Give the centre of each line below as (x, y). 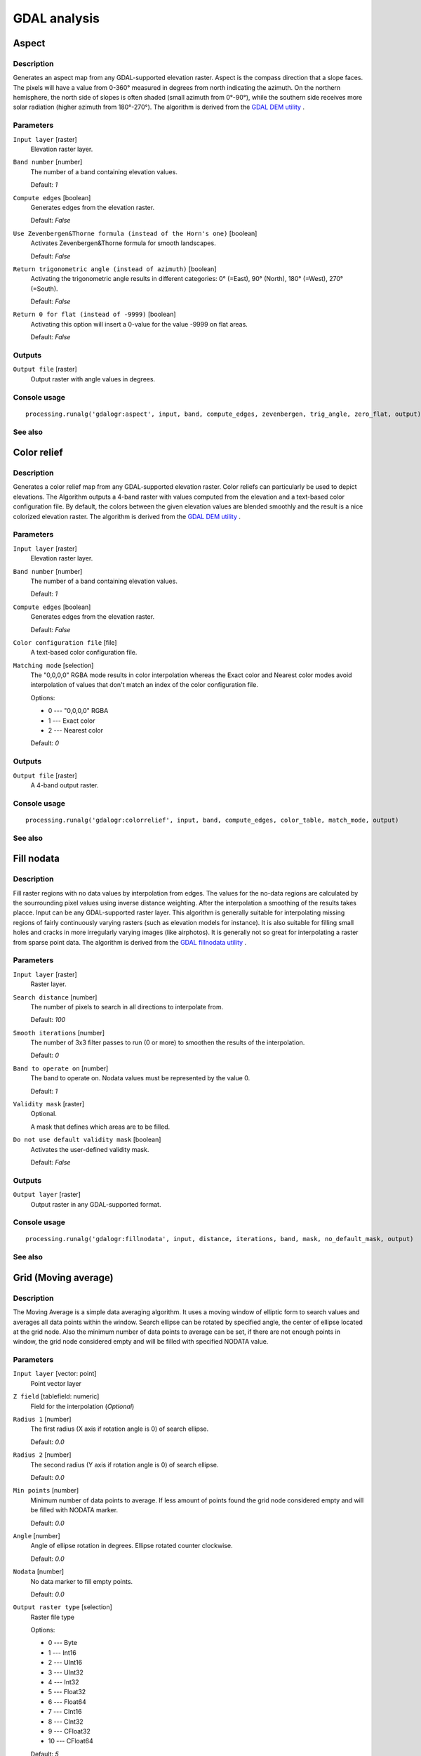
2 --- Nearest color (75, 730)
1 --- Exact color (72, 721)
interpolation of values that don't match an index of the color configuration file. (145, 685)
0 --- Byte (62, 1643)
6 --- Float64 (67, 1702)
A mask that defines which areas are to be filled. (100, 1127)
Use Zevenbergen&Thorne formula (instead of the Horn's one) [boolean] (135, 233)
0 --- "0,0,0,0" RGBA (78, 711)
